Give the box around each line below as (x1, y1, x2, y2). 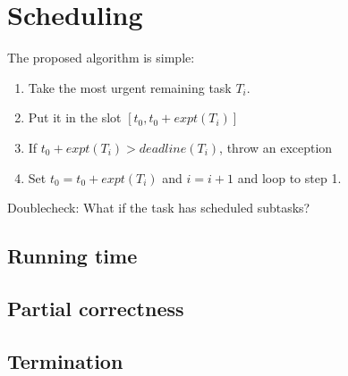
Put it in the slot (28, 108, 122, 127)
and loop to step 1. (237, 168, 342, 187)
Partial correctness (7, 294, 184, 322)
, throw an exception (219, 138, 333, 156)
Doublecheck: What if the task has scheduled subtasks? (7, 198, 310, 217)
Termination (7, 347, 123, 374)
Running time (7, 242, 138, 270)
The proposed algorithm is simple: (7, 48, 195, 67)
